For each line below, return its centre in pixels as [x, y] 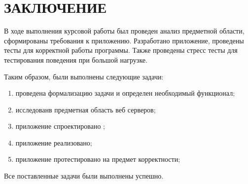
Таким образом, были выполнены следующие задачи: [84, 76]
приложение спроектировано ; [60, 126]
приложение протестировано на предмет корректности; [98, 159]
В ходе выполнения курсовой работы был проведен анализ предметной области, [124, 31]
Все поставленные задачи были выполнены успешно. [84, 176]
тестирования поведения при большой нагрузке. [76, 59]
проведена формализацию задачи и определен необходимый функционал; [125, 93]
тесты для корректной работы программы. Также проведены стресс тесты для [121, 50]
